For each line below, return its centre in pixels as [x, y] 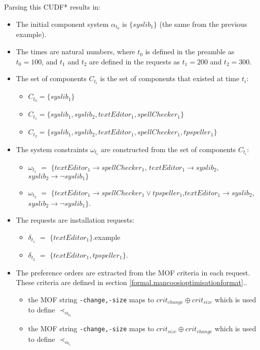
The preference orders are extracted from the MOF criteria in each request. [133, 272]
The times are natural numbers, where [76, 51]
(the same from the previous [203, 24]
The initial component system [62, 24]
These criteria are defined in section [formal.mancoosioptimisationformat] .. [132, 282]
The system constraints [52, 149]
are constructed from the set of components [169, 149]
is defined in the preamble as [190, 51]
